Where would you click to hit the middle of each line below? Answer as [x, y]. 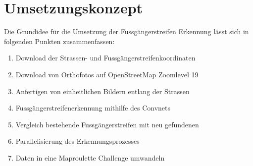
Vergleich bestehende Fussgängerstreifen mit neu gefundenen [107, 124]
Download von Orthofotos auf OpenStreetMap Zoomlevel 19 [107, 74]
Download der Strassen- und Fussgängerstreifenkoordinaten [105, 58]
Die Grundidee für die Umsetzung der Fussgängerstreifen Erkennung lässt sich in [126, 31]
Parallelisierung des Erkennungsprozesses [77, 141]
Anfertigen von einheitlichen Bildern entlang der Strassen [102, 91]
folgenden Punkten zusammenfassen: [59, 41]
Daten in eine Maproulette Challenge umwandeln [90, 157]
